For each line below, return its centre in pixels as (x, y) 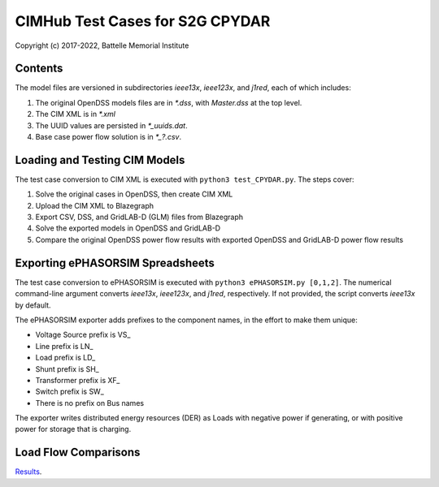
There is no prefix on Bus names (90, 403)
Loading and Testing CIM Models (100, 159)
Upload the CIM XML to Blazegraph (95, 205)
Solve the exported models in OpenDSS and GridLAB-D (128, 228)
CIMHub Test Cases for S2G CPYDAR (143, 21)
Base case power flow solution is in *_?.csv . (109, 137)
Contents (39, 69)
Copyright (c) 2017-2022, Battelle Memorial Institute (102, 45)
